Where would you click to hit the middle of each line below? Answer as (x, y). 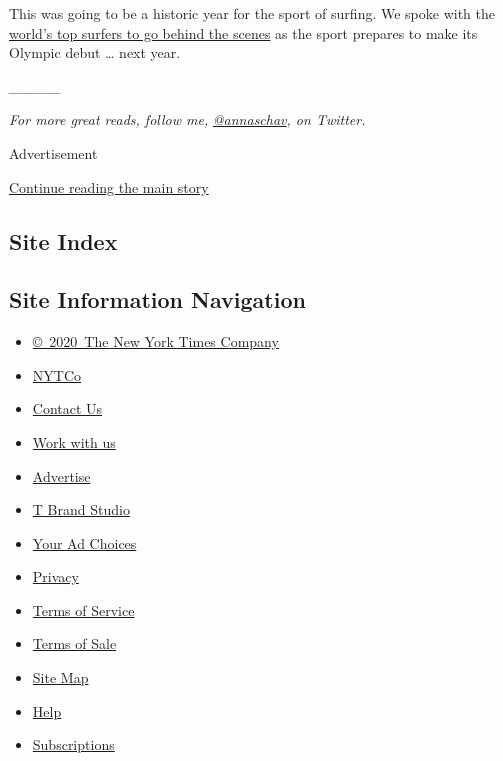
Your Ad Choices (84, 542)
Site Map (60, 677)
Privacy (55, 576)
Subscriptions (73, 744)
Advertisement (53, 152)
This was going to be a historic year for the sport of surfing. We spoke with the (252, 13)
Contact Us (67, 408)
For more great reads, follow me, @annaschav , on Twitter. (187, 119)
